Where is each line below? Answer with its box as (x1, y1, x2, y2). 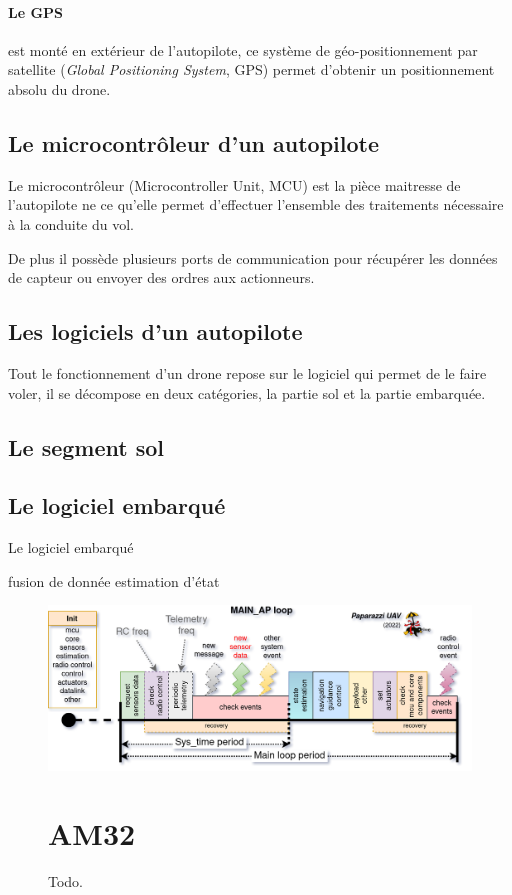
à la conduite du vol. (8, 213, 135, 234)
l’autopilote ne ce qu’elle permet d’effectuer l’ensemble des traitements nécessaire (8, 194, 504, 215)
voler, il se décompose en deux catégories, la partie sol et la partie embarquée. (8, 382, 486, 403)
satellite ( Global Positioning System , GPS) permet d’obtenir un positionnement (8, 59, 495, 80)
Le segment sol (8, 431, 164, 462)
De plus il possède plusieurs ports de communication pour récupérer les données (8, 247, 498, 268)
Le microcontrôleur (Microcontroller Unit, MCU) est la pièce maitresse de (8, 174, 461, 195)
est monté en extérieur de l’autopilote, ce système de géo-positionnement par (8, 39, 478, 60)
